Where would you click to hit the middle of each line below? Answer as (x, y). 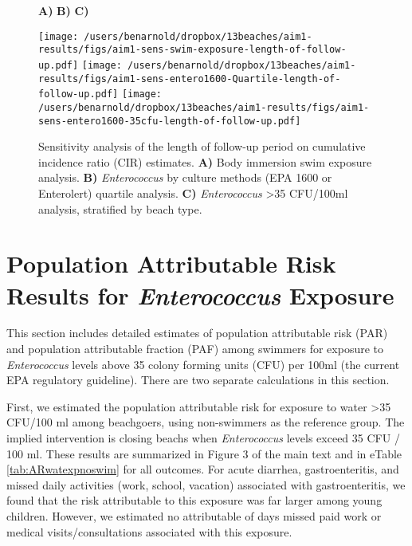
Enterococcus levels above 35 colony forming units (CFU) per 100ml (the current (203, 364)
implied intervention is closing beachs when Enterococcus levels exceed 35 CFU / (203, 438)
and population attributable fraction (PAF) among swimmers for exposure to (195, 349)
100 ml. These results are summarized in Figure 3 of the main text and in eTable (204, 453)
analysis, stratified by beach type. (120, 208)
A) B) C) (64, 10)
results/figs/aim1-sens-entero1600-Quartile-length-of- (190, 79)
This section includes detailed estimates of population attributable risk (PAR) (197, 333)
